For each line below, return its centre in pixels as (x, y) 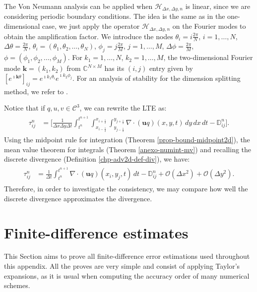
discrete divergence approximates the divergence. (78, 198)
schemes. (17, 285)
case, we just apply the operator (91, 26)
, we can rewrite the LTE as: (123, 108)
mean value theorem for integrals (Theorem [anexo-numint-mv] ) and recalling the (128, 149)
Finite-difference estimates (96, 232)
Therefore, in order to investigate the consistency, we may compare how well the (126, 189)
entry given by (171, 68)
